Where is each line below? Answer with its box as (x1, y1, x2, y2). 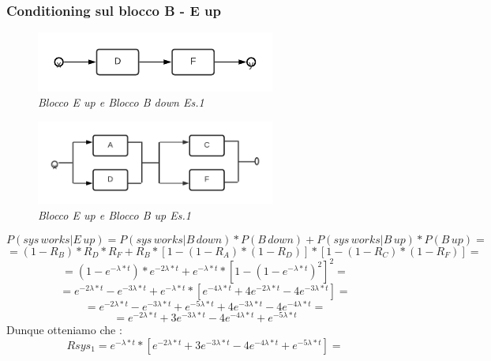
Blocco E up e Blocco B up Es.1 (38, 207, 191, 224)
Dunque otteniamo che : (6, 322, 122, 338)
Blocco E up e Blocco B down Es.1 (38, 94, 204, 111)
